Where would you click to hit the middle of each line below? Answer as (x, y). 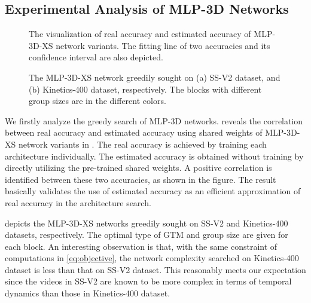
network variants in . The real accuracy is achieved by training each (142, 144)
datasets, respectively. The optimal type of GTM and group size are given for (147, 235)
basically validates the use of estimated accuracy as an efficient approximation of (153, 191)
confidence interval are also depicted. (96, 57)
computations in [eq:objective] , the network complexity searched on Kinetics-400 (152, 258)
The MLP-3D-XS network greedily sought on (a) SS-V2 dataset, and (155, 77)
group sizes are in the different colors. (97, 101)
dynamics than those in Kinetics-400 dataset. (88, 293)
